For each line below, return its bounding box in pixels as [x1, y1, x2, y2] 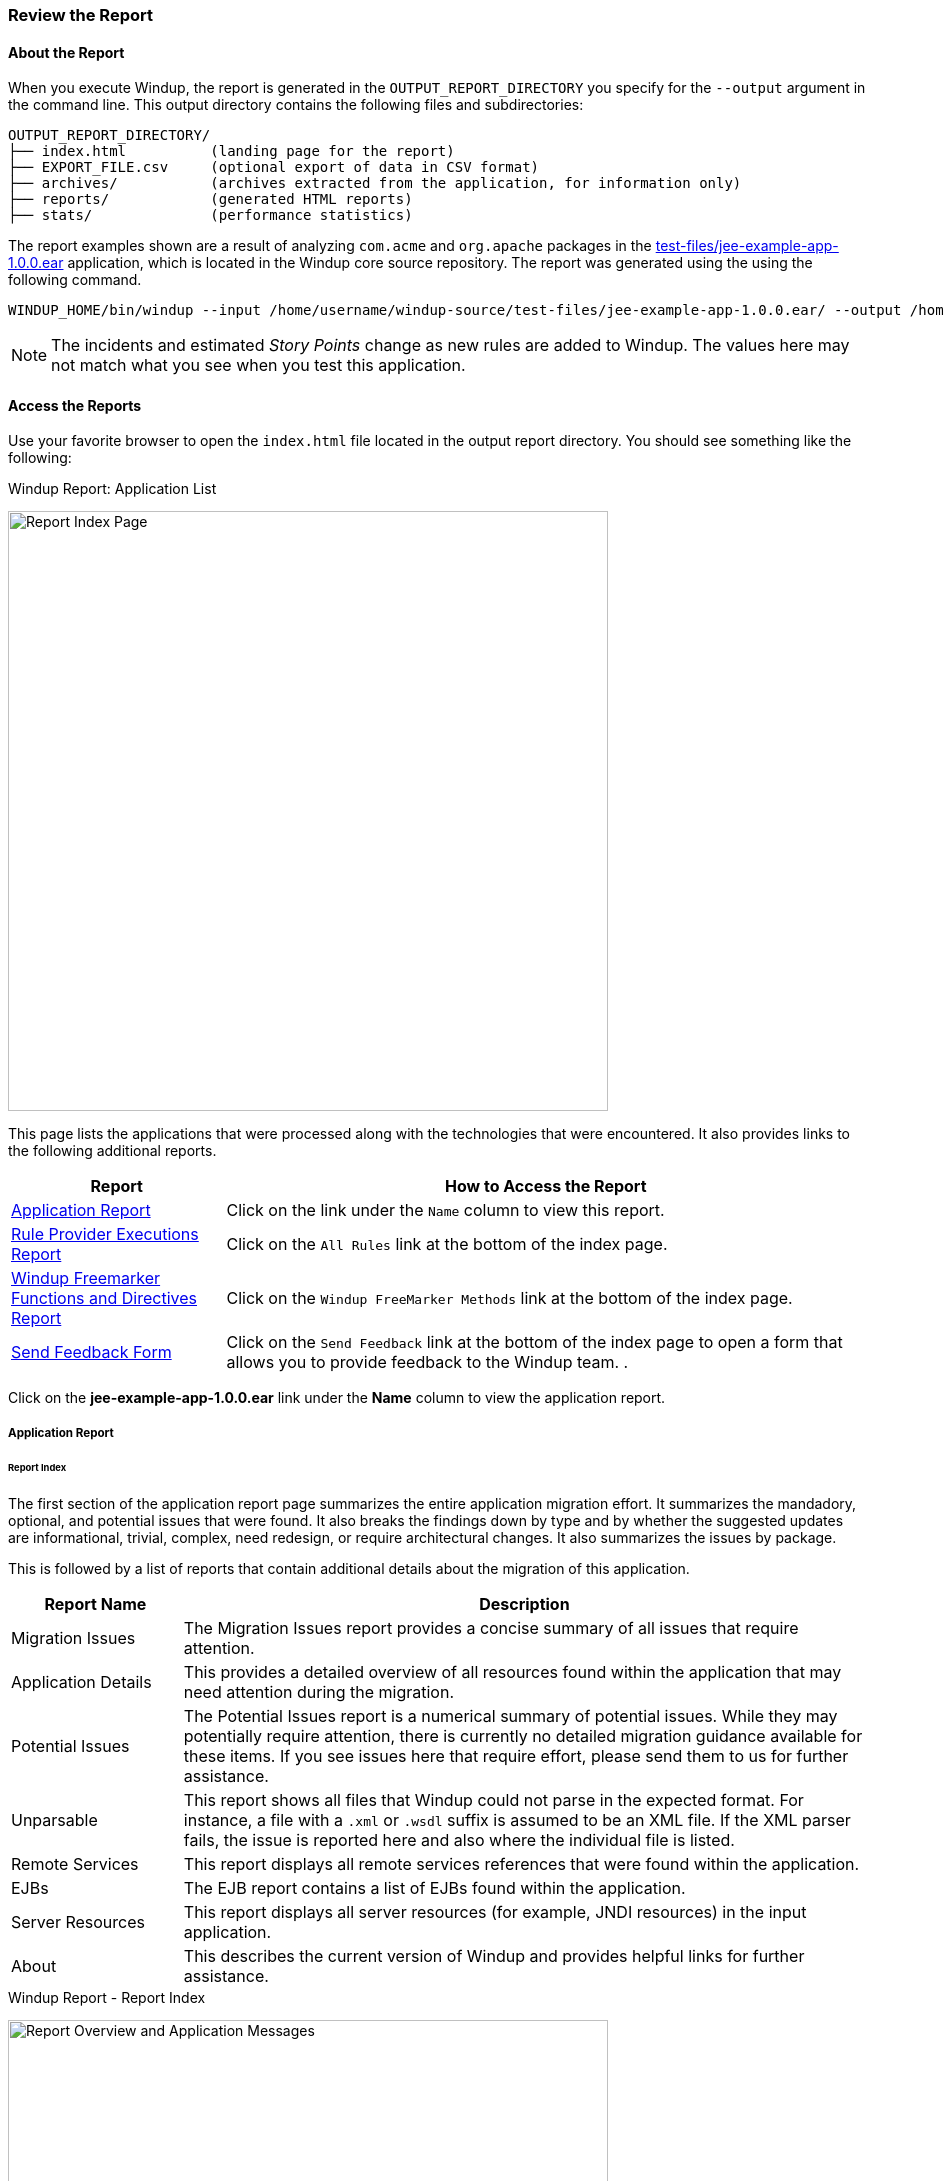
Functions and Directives [11, 1288, 198, 1309]
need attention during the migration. [183, 1681, 455, 1702]
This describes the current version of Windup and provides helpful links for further [183, 1945, 805, 1966]
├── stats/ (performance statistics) [8, 207, 413, 224]
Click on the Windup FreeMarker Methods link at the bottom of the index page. [226, 1288, 793, 1309]
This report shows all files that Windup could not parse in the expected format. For [183, 1789, 804, 1810]
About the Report [8, 43, 125, 61]
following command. [8, 271, 142, 289]
